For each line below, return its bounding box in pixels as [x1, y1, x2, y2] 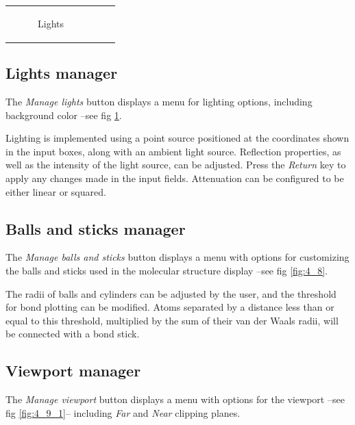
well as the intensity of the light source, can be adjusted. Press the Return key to [5, 157, 346, 172]
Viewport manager [5, 360, 141, 381]
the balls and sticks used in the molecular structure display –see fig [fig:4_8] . [5, 263, 328, 277]
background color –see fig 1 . [5, 107, 122, 122]
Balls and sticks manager [5, 218, 186, 239]
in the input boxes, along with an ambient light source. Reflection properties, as [5, 144, 341, 158]
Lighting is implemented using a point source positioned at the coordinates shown [5, 131, 350, 145]
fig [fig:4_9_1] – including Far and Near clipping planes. [5, 405, 241, 420]
